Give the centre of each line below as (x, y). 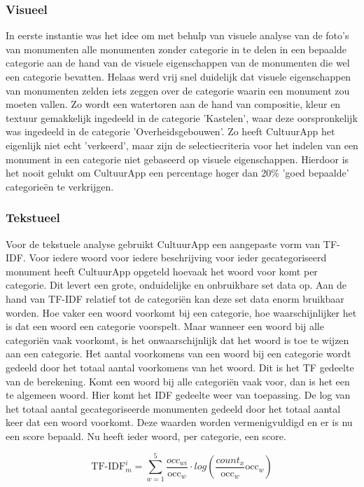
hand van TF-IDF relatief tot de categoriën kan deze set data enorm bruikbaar (175, 298)
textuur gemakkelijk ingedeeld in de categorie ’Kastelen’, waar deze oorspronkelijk (182, 117)
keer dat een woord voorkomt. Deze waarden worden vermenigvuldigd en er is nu (179, 422)
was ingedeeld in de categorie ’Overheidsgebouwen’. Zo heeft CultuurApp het (170, 131)
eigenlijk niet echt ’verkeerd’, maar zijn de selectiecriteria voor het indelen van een (182, 145)
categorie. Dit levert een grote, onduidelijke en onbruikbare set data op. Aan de (176, 285)
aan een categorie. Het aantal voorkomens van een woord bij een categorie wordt (178, 354)
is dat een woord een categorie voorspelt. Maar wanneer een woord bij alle (165, 326)
